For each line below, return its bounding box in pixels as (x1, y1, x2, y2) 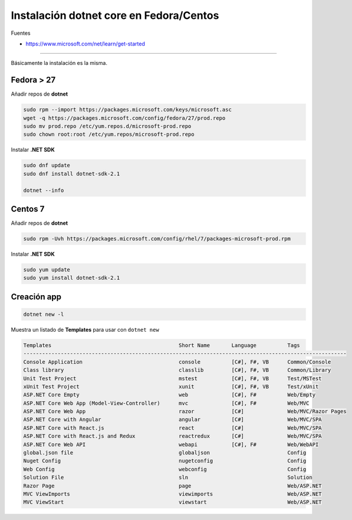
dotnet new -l (23, 310, 64, 318)
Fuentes (11, 30, 31, 37)
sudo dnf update (23, 162, 71, 169)
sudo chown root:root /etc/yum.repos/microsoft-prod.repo (23, 131, 195, 138)
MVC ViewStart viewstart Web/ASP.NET (23, 499, 322, 506)
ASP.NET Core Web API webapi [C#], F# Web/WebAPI (23, 441, 319, 448)
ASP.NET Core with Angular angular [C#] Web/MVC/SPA (23, 416, 322, 423)
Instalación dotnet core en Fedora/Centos (11, 9, 219, 22)
